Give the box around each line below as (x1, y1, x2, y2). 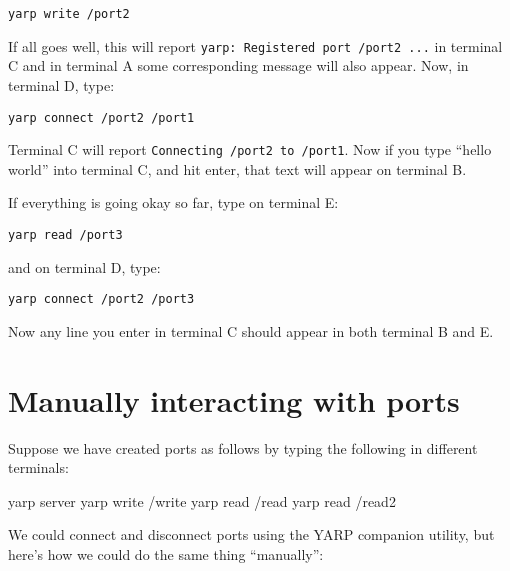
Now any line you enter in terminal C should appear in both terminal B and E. (8, 320, 494, 341)
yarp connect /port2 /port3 (8, 292, 195, 307)
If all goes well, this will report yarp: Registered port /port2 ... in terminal (8, 35, 503, 56)
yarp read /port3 (8, 228, 123, 242)
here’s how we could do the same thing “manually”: (8, 544, 324, 564)
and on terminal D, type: (8, 256, 161, 277)
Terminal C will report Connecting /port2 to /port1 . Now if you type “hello (8, 139, 492, 160)
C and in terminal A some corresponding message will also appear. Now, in (8, 55, 469, 76)
